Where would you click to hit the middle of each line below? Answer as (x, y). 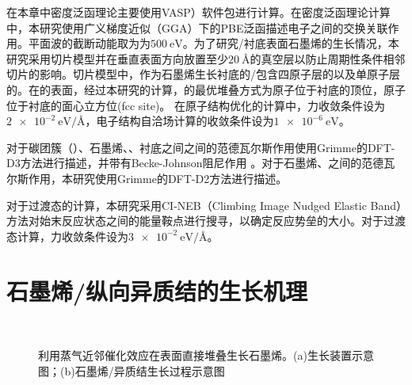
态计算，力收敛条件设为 (67, 236)
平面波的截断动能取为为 (89, 43)
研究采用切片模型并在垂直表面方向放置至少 (117, 58)
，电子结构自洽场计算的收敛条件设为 (179, 121)
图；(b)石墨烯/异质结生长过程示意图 (132, 370)
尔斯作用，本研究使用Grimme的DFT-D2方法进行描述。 (147, 178)
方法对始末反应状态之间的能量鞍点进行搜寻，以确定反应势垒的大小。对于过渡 (206, 221)
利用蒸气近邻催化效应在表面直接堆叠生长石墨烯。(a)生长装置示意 (206, 355)
